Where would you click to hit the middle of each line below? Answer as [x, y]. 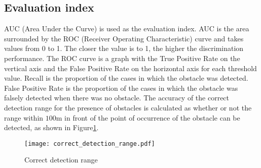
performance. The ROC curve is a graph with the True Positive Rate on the [122, 58]
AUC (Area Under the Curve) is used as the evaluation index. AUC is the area [127, 29]
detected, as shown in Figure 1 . [51, 127]
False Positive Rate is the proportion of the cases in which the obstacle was [121, 88]
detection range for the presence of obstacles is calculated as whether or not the [128, 107]
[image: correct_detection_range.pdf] [90, 144]
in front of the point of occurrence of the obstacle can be [152, 117]
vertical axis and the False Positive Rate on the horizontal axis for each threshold [130, 68]
